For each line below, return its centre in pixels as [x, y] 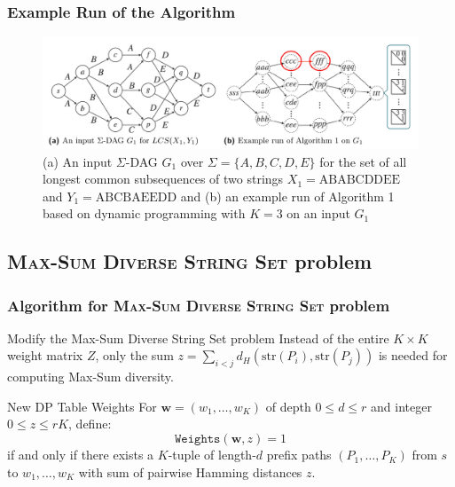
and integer [401, 406]
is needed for [413, 355]
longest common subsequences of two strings [163, 179]
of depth [288, 406]
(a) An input [78, 161]
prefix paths [299, 455]
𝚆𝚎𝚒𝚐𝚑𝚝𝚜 [198, 440]
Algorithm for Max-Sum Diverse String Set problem [199, 305]
